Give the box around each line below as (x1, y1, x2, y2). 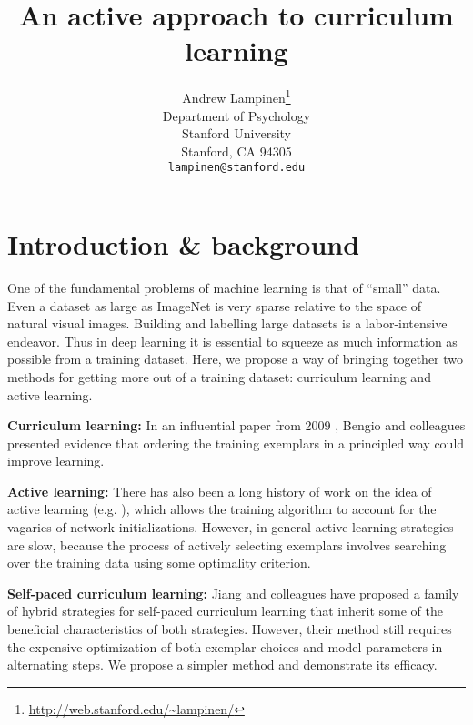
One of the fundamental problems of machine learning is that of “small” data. (7, 277, 441, 297)
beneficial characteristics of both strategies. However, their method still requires (7, 619, 452, 639)
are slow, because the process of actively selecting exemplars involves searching (7, 535, 447, 554)
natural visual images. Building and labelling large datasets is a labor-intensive (7, 314, 448, 333)
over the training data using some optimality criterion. (7, 553, 311, 572)
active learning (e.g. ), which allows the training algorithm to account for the (7, 499, 437, 519)
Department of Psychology (162, 106, 311, 125)
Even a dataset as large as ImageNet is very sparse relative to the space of (7, 296, 422, 315)
